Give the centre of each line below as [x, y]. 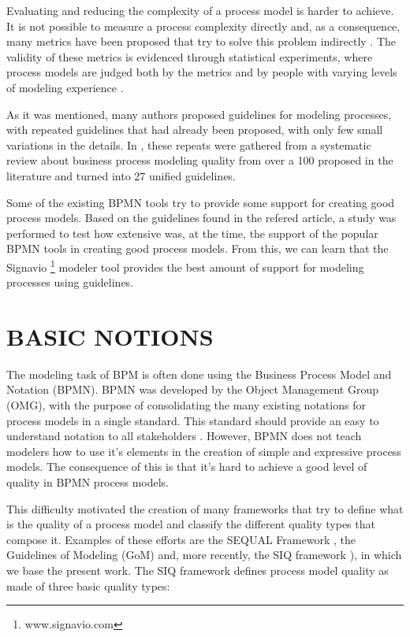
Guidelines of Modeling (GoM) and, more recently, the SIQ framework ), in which [204, 555]
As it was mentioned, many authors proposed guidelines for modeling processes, [199, 114]
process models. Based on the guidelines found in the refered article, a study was [201, 218]
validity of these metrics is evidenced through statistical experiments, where [190, 56]
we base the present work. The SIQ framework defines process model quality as [198, 570]
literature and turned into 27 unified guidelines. [121, 175]
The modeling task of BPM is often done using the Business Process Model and [199, 374]
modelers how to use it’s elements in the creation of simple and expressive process [204, 451]
